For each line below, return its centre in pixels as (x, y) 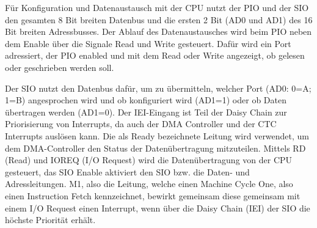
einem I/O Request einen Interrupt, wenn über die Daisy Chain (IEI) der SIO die (158, 208)
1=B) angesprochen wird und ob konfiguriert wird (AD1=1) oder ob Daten (146, 100)
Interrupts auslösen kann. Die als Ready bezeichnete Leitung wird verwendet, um (157, 135)
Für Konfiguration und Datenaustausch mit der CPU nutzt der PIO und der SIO (157, 7)
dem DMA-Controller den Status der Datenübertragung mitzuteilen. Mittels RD (155, 148)
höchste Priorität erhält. (50, 220)
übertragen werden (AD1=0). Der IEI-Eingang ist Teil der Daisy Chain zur (146, 112)
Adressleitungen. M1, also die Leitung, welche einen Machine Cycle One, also (149, 184)
